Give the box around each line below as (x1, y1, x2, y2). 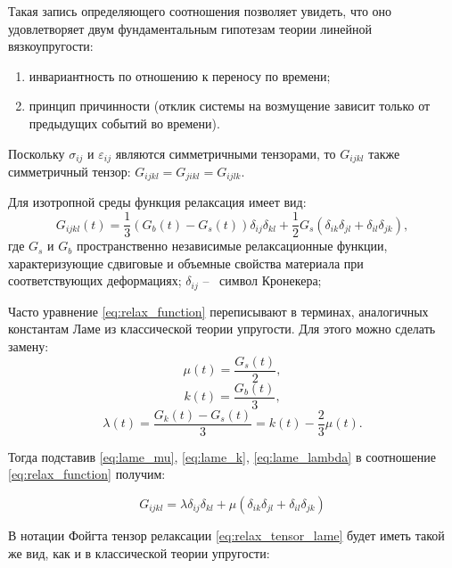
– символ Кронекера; (202, 271, 322, 290)
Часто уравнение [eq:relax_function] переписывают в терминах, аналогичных (8, 301, 429, 320)
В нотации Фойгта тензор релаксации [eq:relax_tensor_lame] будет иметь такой (8, 525, 445, 544)
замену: (8, 336, 49, 355)
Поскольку (8, 144, 65, 162)
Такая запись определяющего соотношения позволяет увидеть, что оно (8, 2, 392, 20)
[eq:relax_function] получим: (8, 465, 166, 483)
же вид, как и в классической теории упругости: (8, 543, 270, 562)
